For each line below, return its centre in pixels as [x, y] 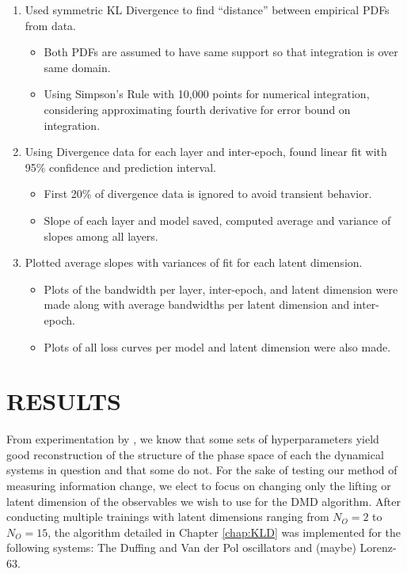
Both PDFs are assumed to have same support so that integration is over [221, 52]
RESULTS [64, 401]
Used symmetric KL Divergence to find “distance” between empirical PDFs [207, 10]
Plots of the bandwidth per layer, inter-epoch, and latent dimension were [221, 289]
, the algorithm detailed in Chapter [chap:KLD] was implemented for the [224, 532]
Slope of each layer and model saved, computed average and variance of [217, 220]
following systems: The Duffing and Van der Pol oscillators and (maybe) [181, 547]
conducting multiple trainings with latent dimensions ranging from [168, 517]
